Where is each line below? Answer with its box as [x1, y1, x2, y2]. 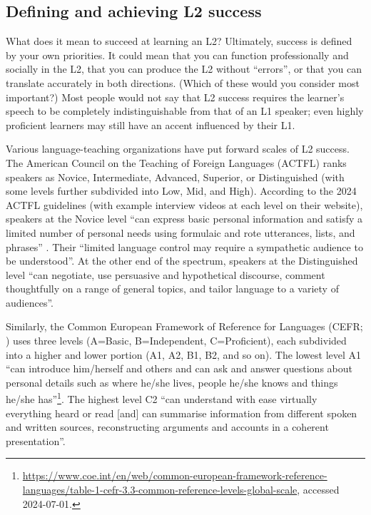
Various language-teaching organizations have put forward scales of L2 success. [6, 141, 350, 156]
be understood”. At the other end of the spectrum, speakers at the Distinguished [6, 253, 358, 268]
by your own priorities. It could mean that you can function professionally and [6, 47, 349, 62]
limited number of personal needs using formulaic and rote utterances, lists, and [6, 225, 355, 240]
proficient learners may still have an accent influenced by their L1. [6, 117, 295, 132]
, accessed [297, 482, 340, 497]
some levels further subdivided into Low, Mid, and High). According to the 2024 [6, 183, 357, 198]
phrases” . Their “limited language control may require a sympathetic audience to [6, 239, 363, 254]
